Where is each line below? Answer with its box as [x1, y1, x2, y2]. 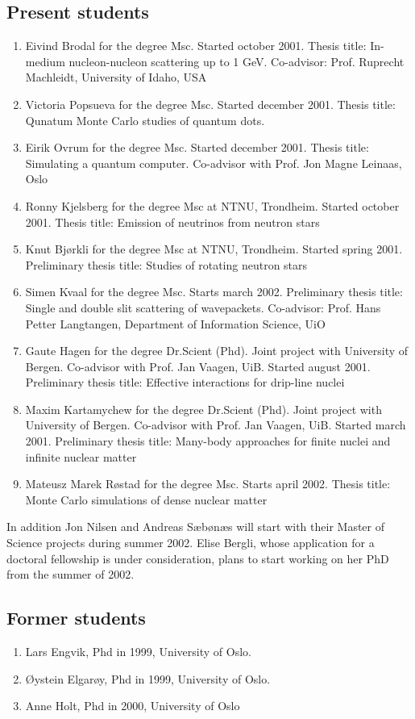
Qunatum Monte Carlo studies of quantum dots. [25, 111, 265, 128]
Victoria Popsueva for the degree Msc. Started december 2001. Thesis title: [25, 95, 396, 112]
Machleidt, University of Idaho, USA [25, 69, 207, 86]
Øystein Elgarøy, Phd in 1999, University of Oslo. [25, 670, 271, 687]
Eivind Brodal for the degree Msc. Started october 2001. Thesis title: [25, 37, 367, 54]
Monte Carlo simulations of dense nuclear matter [25, 491, 268, 508]
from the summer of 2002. [6, 566, 135, 583]
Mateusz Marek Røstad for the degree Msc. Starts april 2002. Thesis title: [25, 475, 391, 492]
